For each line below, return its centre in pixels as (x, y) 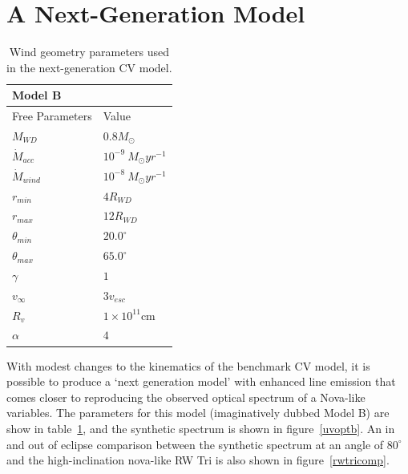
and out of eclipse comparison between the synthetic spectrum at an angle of (195, 444)
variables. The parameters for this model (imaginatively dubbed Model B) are (198, 413)
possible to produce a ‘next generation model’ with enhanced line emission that (201, 381)
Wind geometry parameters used (89, 52)
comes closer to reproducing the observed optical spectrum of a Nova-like (186, 397)
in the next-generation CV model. (89, 67)
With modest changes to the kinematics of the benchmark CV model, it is (188, 365)
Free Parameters (52, 116)
